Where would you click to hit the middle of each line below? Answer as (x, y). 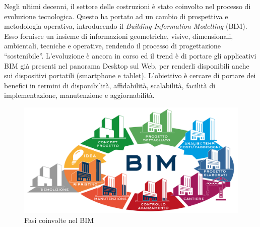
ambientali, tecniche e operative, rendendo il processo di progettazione (113, 46)
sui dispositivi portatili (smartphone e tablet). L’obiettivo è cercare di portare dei (130, 75)
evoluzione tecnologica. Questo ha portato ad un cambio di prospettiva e (116, 16)
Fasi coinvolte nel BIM (59, 220)
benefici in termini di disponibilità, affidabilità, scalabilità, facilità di (110, 85)
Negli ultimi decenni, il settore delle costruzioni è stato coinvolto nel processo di (127, 6)
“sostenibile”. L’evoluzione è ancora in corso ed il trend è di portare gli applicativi (130, 55)
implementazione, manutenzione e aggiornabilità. (79, 95)
